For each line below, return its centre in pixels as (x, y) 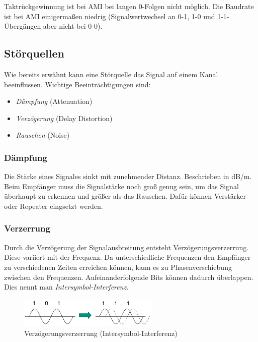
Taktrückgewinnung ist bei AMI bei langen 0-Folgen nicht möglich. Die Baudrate (129, 6)
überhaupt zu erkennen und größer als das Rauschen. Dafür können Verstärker (125, 196)
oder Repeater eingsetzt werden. (54, 206)
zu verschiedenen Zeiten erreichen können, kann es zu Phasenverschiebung (118, 267)
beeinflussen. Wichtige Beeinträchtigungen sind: (77, 84)
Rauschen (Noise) (43, 135)
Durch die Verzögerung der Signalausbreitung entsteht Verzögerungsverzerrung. (126, 247)
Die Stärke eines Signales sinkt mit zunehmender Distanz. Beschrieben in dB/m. (128, 176)
